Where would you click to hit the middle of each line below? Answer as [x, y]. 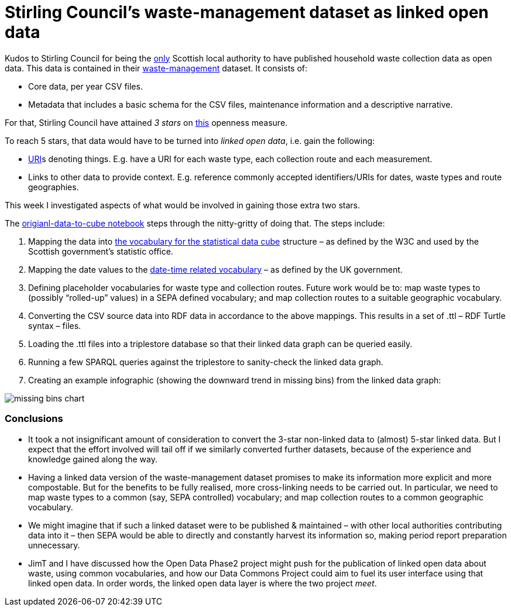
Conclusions [34, 419]
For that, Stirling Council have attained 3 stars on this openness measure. [146, 122]
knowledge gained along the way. [93, 459]
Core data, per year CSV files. [85, 86]
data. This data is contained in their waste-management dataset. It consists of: [156, 68]
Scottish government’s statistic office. [101, 251]
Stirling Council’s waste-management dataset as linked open [247, 12]
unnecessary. [54, 545]
